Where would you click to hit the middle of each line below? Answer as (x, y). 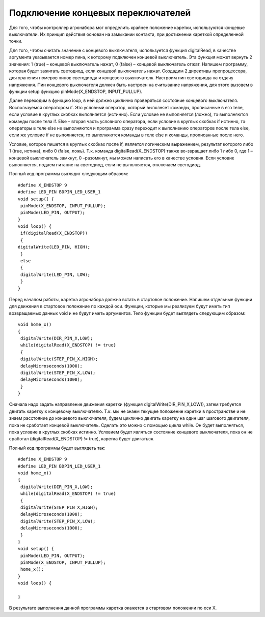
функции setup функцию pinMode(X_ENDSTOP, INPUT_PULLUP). (76, 92)
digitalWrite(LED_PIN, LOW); (55, 275)
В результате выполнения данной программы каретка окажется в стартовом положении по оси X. (113, 608)
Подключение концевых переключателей (100, 13)
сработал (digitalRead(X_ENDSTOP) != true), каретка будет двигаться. (82, 439)
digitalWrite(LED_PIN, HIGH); (54, 247)
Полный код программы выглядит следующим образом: (69, 174)
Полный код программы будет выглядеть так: (57, 448)
